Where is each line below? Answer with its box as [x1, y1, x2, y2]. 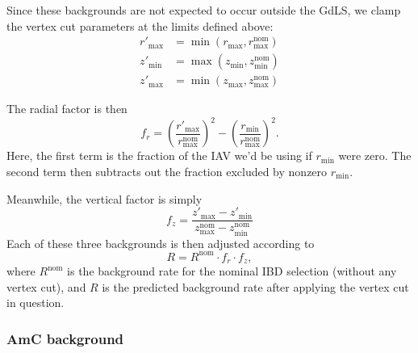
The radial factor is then [6, 100, 127, 117]
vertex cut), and [6, 278, 86, 295]
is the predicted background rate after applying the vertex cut [102, 278, 409, 295]
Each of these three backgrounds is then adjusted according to [6, 234, 315, 251]
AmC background [6, 328, 124, 348]
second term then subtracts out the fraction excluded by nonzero [6, 162, 328, 179]
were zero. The [338, 147, 412, 164]
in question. [6, 294, 65, 311]
